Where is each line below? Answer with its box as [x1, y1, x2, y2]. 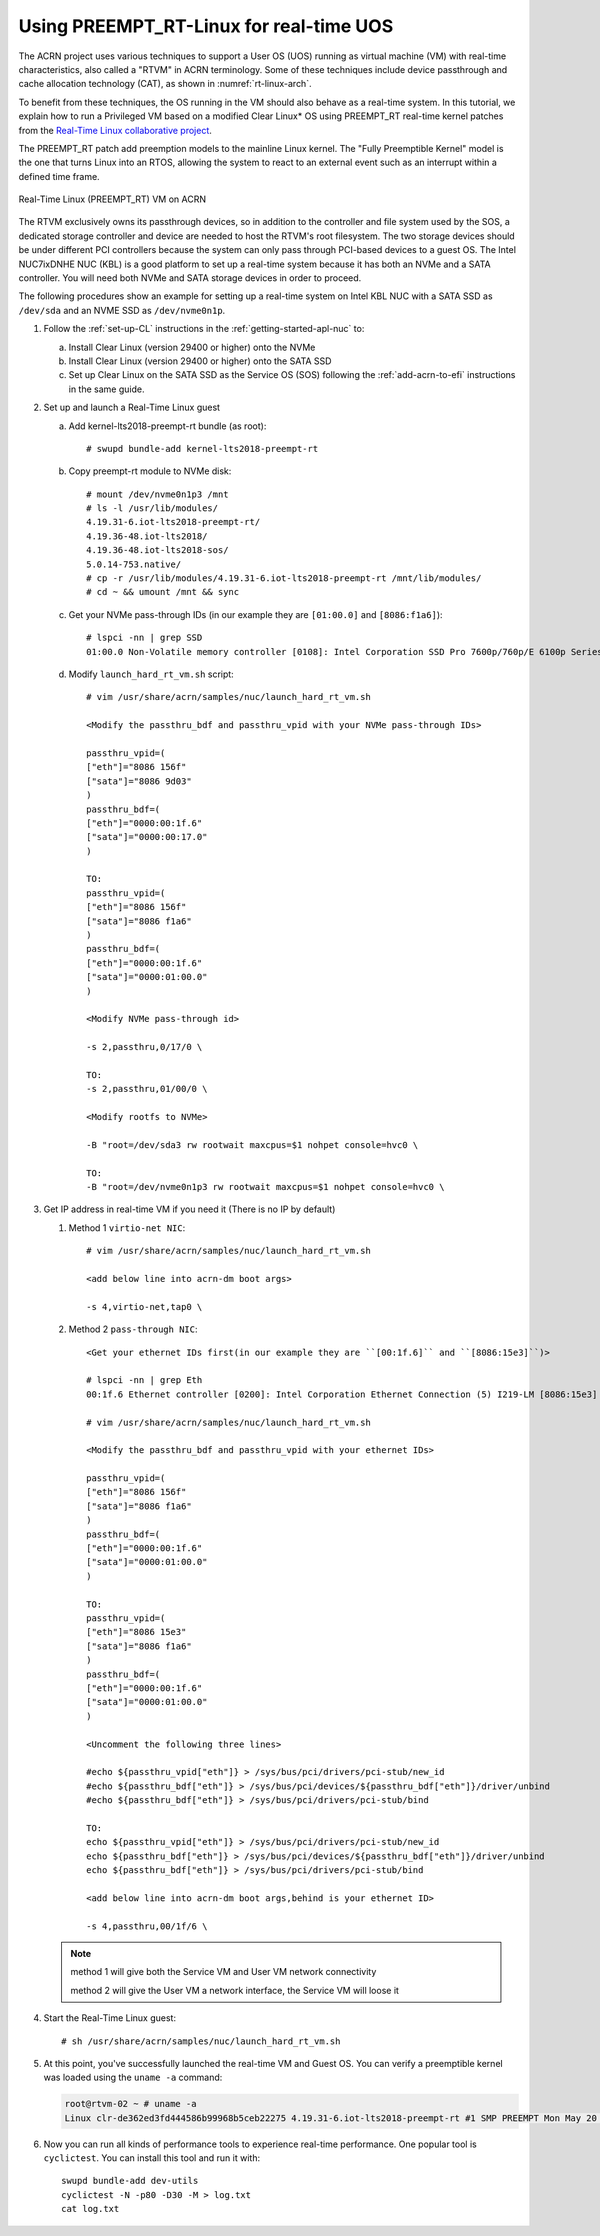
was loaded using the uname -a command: [43, 2071, 223, 2084]
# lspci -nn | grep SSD [86, 632, 203, 644]
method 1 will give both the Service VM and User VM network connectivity [70, 1966, 377, 1978]
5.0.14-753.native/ [86, 558, 182, 570]
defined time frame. [18, 170, 100, 182]
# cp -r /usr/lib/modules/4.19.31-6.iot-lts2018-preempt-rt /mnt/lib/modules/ [86, 573, 482, 584]
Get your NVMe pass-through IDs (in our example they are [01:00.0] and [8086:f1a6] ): [68, 608, 444, 620]
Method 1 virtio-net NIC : [68, 1221, 186, 1234]
